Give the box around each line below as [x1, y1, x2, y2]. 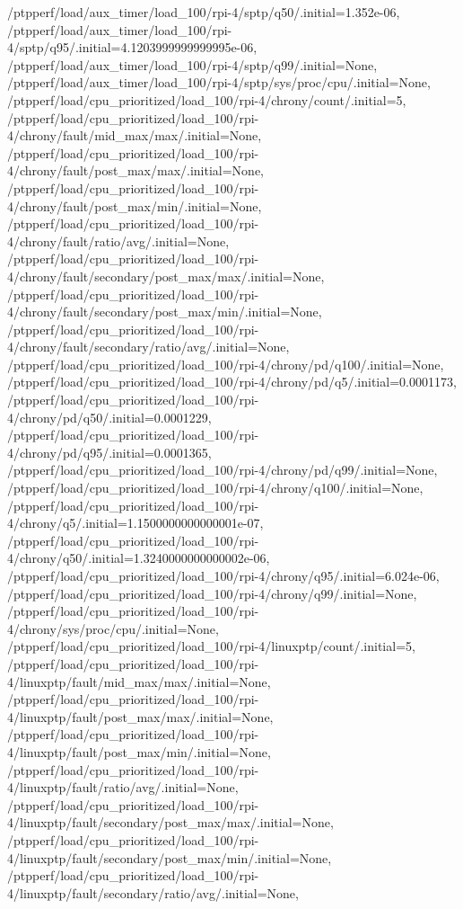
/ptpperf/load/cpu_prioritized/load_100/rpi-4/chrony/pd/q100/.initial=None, [7, 354, 444, 373]
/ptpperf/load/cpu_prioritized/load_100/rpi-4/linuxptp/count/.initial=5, [7, 637, 415, 655]
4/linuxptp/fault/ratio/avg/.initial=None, [7, 778, 239, 797]
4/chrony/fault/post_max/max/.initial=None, [7, 161, 265, 180]
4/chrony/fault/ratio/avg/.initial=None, [7, 231, 230, 250]
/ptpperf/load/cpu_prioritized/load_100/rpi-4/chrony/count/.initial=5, [7, 90, 406, 109]
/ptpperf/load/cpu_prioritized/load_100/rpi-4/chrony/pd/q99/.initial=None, [7, 460, 438, 479]
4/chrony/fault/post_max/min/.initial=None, [7, 196, 262, 215]
